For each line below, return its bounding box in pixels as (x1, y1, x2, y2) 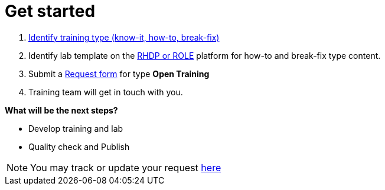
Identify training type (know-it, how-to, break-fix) (28, 32, 220, 42)
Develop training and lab (28, 123, 123, 134)
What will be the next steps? (5, 105, 118, 115)
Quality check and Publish (28, 141, 130, 152)
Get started (5, 1, 96, 21)
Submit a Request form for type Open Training (28, 68, 210, 79)
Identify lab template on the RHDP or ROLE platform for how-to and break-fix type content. (28, 50, 381, 61)
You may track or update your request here (30, 161, 221, 174)
